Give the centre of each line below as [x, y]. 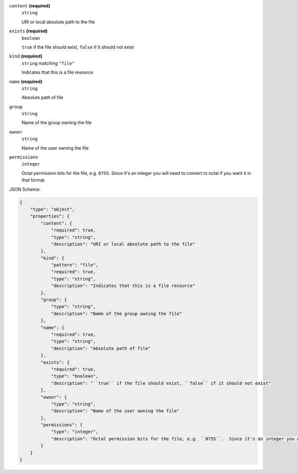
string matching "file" [48, 63]
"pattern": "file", [75, 265]
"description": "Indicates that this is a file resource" [123, 286]
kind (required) [26, 56]
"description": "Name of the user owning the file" [115, 411]
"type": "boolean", [75, 376]
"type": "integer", [75, 432]
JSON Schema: [25, 189]
